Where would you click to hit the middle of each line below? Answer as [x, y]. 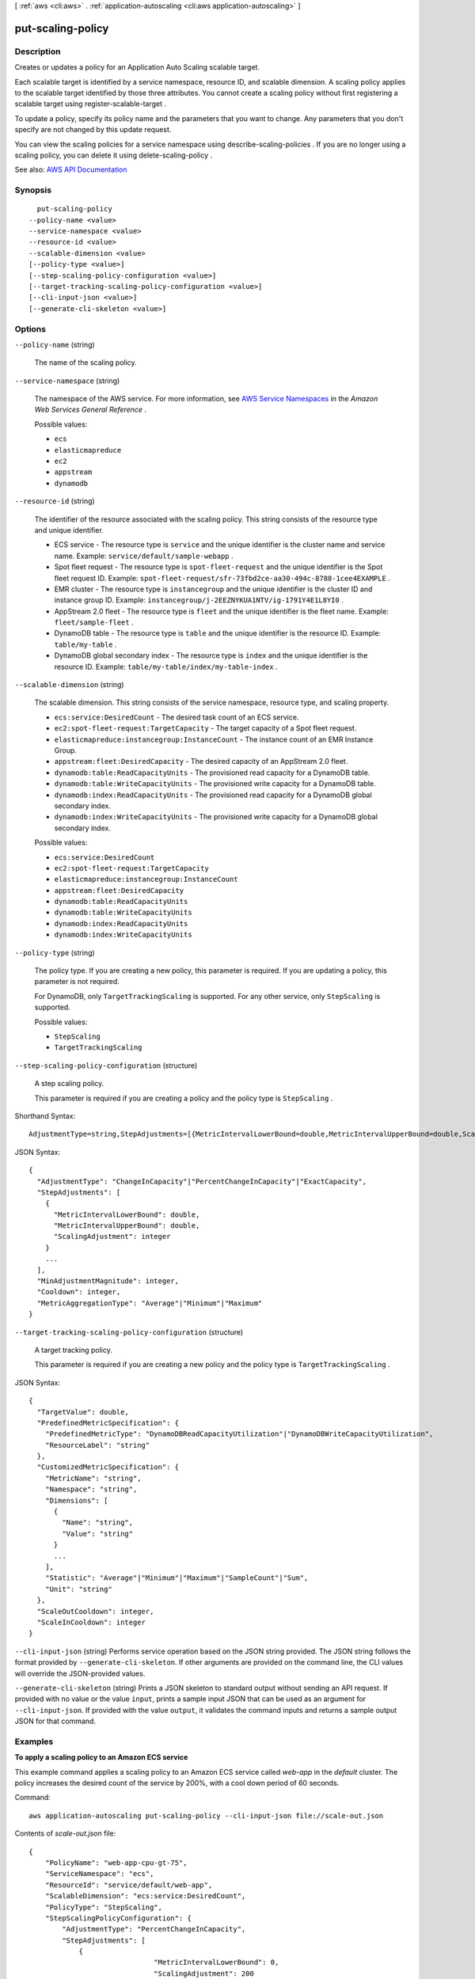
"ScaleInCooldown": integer [91, 1622]
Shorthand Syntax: [45, 1115]
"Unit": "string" [78, 1589]
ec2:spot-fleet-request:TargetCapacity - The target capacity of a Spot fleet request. [205, 728]
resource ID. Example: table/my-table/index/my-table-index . [166, 667]
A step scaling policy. [69, 1084]
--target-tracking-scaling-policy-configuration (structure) [129, 1332]
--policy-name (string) [55, 344]
